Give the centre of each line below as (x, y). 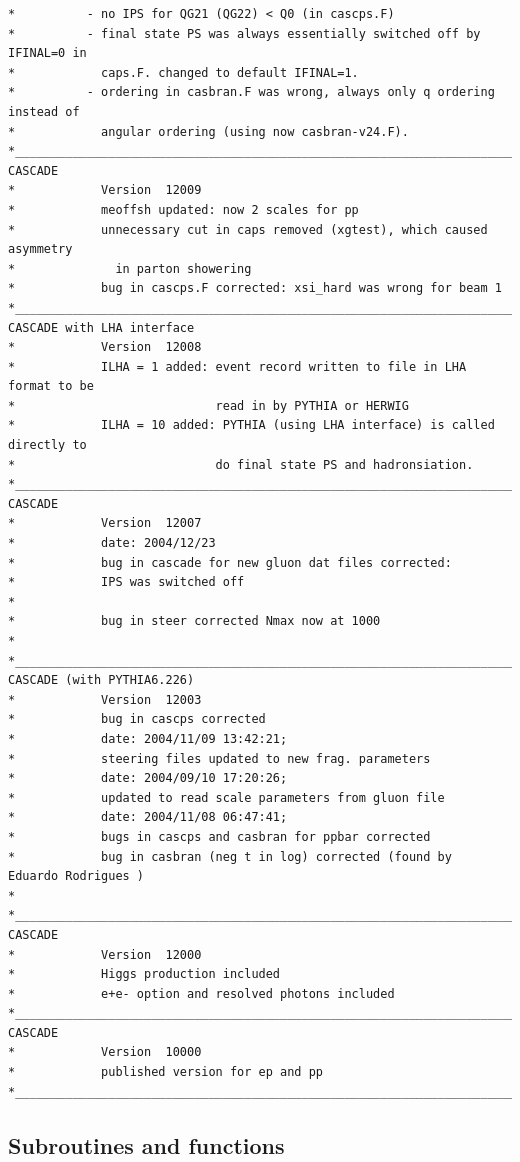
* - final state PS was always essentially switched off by (244, 33)
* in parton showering (130, 268)
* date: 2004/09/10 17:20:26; (148, 778)
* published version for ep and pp (165, 1072)
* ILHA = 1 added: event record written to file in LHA (237, 366)
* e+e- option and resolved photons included (201, 993)
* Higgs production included (144, 974)
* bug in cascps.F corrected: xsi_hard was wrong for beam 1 (255, 288)
